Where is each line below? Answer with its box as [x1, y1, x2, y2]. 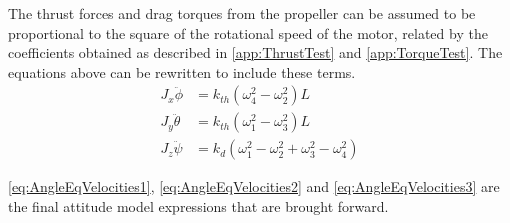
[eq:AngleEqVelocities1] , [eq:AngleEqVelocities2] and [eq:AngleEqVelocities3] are [8, 176, 500, 197]
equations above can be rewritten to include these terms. [8, 61, 356, 82]
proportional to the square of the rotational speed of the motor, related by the [8, 22, 488, 43]
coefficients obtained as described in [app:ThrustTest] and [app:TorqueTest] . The [8, 42, 503, 63]
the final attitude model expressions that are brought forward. [8, 196, 389, 217]
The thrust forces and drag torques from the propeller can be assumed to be [8, 3, 476, 23]
